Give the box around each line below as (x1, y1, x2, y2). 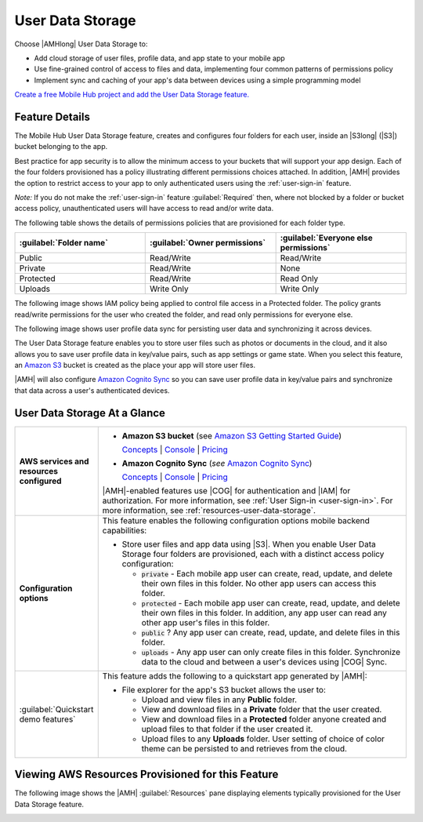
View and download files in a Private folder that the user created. (141, 704, 382, 715)
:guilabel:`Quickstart (19, 704, 94, 715)
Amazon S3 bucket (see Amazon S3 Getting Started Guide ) (121, 430, 342, 441)
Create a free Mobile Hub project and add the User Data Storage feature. (14, 90, 250, 100)
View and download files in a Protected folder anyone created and (141, 714, 387, 725)
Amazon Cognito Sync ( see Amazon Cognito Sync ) (121, 457, 313, 468)
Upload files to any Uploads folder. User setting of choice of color (141, 733, 385, 744)
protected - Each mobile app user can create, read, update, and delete (141, 597, 400, 608)
